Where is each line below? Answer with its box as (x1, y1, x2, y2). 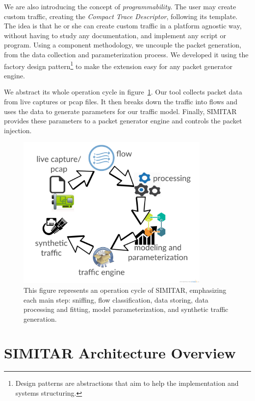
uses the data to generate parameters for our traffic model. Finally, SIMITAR (4, 106, 237, 116)
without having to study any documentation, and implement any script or (4, 30, 226, 40)
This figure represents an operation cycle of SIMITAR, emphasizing (24, 284, 227, 295)
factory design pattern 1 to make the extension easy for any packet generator (4, 59, 232, 71)
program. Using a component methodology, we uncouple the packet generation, (4, 40, 241, 50)
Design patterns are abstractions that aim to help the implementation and (15, 378, 239, 388)
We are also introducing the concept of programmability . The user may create (4, 1, 236, 11)
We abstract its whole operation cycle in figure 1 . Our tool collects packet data (4, 87, 242, 97)
